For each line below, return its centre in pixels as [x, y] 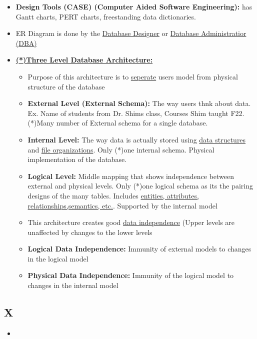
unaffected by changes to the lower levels [90, 232]
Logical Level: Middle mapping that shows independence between [131, 176]
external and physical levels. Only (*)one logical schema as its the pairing [140, 186]
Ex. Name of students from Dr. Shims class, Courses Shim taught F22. [136, 113]
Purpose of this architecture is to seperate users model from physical [133, 76]
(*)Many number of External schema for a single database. [118, 123]
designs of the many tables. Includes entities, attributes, [113, 195]
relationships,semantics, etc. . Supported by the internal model [122, 205]
